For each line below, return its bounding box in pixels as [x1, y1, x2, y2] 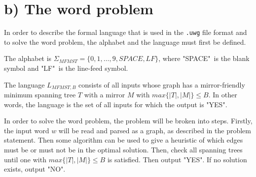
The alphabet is [4, 53, 52, 63]
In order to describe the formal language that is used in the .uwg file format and [4, 27, 247, 37]
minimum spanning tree [4, 89, 76, 100]
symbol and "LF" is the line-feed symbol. [4, 62, 128, 73]
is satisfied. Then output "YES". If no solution [107, 154, 247, 164]
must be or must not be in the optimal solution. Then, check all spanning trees [4, 144, 243, 154]
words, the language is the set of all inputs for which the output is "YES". [4, 99, 227, 109]
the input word [4, 125, 49, 135]
